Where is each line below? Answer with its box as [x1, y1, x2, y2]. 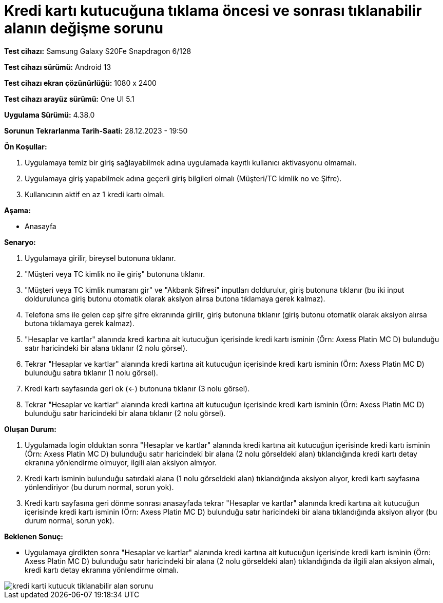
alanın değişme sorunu [4, 20, 163, 37]
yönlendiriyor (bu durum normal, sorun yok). [25, 482, 174, 492]
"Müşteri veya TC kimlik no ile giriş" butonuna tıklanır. [25, 269, 205, 278]
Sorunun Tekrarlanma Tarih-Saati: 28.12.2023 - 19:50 [4, 126, 188, 135]
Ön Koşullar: [4, 142, 47, 151]
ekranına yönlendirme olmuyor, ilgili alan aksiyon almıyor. [25, 458, 217, 467]
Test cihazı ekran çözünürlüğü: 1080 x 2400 [4, 78, 157, 87]
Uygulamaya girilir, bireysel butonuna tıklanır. [25, 253, 176, 262]
